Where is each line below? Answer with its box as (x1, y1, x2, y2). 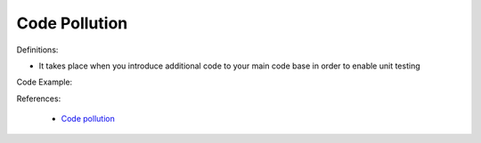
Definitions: (16, 44, 59, 55)
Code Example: (16, 76, 73, 88)
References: (16, 93, 61, 104)
